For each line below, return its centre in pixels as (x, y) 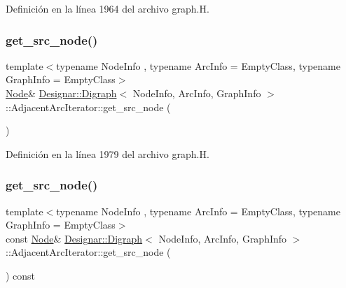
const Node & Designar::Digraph (74, 238)
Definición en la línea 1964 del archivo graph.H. (108, 8)
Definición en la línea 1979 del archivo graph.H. (108, 153)
